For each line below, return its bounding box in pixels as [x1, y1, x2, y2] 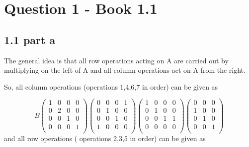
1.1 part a [4, 32, 56, 47]
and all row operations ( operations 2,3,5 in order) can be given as [4, 133, 206, 143]
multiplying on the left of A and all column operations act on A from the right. [4, 65, 246, 75]
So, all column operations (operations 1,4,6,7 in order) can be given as [4, 81, 218, 92]
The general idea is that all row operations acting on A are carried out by [4, 55, 229, 65]
